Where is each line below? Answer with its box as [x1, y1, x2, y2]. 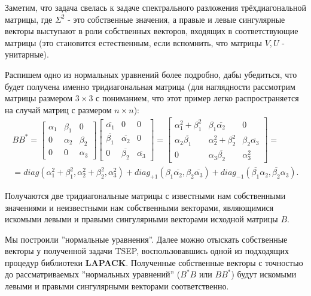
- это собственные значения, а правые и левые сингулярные [68, 13, 285, 25]
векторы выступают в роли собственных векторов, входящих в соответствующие [5, 25, 298, 37]
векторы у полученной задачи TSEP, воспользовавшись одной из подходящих [5, 244, 289, 257]
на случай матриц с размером [5, 103, 112, 116]
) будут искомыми [231, 268, 297, 280]
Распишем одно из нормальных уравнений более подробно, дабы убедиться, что [5, 68, 297, 80]
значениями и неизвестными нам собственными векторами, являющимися [5, 201, 274, 213]
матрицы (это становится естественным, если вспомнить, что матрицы [5, 36, 262, 49]
